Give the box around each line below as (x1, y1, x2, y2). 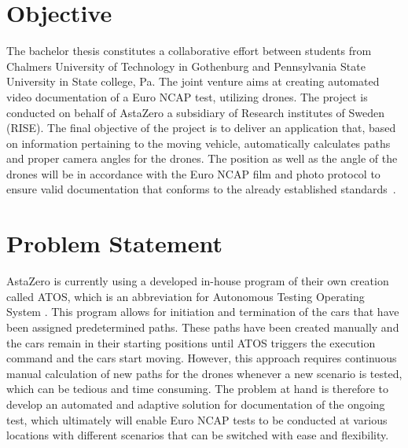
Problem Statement (6, 227, 222, 259)
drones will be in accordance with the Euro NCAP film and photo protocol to (6, 165, 380, 182)
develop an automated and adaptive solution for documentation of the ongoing (6, 395, 385, 412)
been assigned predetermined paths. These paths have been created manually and (6, 318, 399, 335)
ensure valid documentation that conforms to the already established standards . (6, 181, 396, 197)
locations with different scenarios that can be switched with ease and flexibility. (6, 427, 389, 443)
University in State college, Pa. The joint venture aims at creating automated (6, 73, 380, 90)
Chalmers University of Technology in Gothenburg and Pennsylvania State (6, 57, 366, 74)
